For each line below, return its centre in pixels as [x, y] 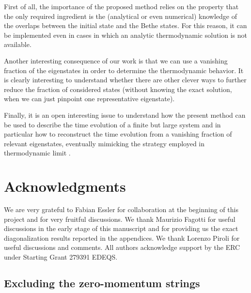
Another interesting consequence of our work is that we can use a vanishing [116, 60]
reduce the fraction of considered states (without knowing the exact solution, [118, 89]
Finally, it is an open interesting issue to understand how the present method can [125, 115]
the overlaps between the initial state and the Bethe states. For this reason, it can [125, 25]
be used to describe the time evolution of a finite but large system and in [112, 124]
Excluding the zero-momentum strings [102, 283]
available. [18, 44]
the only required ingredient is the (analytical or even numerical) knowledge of [120, 16]
